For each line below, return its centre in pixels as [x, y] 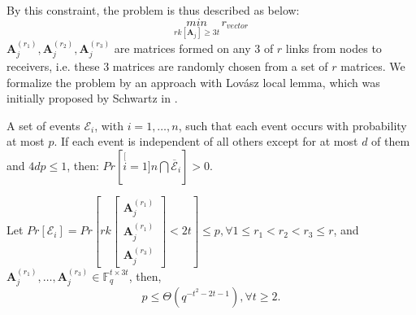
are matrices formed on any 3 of [194, 48]
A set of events [43, 125]
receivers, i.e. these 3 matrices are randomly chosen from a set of [167, 66]
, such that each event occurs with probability [292, 125]
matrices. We [373, 66]
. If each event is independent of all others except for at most [206, 141]
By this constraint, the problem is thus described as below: [153, 10]
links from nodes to [334, 48]
